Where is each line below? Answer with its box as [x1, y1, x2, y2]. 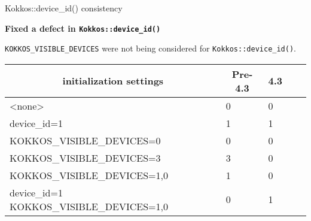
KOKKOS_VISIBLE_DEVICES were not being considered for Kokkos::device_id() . [5, 42, 297, 55]
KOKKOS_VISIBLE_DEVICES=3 [10, 150, 161, 165]
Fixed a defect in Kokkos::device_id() [5, 22, 161, 34]
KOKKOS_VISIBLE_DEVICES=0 [10, 133, 161, 147]
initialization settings [62, 74, 164, 88]
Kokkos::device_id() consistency [5, 2, 123, 14]
